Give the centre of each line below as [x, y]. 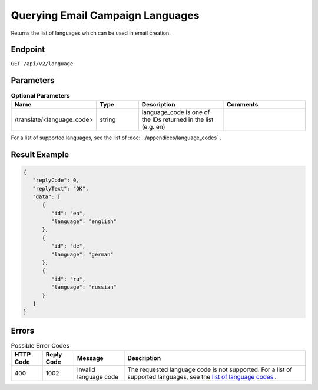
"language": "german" [82, 254]
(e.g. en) [153, 126]
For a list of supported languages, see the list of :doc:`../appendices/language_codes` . [116, 138]
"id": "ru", [68, 279]
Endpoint [28, 50]
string [108, 119]
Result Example [40, 154]
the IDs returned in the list [178, 119]
